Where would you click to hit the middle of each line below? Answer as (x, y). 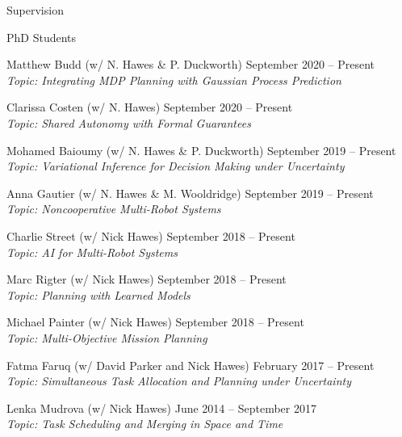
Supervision (35, 10)
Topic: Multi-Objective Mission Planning (107, 337)
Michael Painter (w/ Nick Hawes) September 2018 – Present (155, 322)
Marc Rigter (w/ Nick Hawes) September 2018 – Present (147, 279)
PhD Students (42, 37)
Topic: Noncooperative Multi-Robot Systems (114, 209)
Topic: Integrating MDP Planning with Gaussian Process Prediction (174, 80)
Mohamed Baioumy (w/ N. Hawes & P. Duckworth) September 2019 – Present (201, 150)
